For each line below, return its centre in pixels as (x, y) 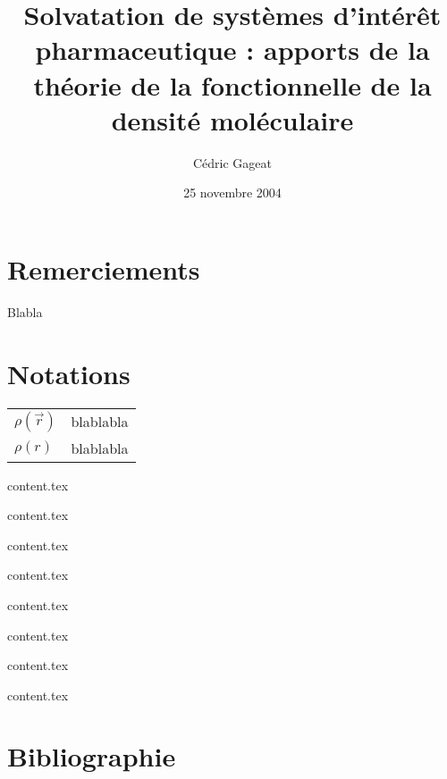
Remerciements (104, 268)
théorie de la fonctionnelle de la (232, 84)
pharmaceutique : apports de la (232, 50)
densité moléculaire (232, 119)
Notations (69, 373)
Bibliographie (92, 756)
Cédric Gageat (232, 162)
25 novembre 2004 (232, 193)
